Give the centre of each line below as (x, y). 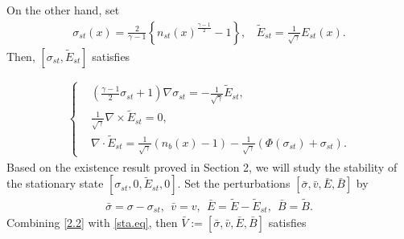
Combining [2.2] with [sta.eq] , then (92, 223)
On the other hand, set (63, 10)
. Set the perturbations (234, 183)
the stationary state (55, 183)
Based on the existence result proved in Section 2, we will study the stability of (202, 166)
